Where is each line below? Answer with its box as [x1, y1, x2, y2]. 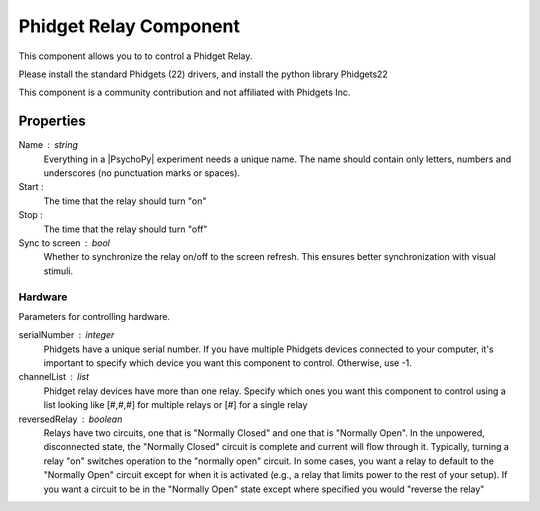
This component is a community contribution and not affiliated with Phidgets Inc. [18, 86, 351, 99]
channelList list [18, 371, 90, 383]
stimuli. [43, 265, 74, 277]
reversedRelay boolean [18, 413, 123, 425]
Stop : [18, 209, 44, 221]
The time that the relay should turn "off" [43, 223, 208, 235]
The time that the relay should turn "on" [43, 195, 207, 207]
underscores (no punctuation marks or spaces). [43, 167, 240, 179]
